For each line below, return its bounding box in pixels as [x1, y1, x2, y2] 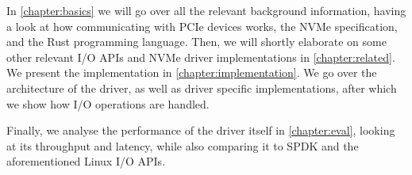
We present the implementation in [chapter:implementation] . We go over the [6, 64, 377, 81]
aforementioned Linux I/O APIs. [6, 153, 166, 169]
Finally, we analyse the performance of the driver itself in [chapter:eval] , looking [6, 122, 395, 139]
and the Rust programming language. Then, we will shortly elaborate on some [6, 33, 387, 50]
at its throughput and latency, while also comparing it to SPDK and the [6, 137, 359, 154]
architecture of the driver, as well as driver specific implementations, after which [6, 79, 397, 96]
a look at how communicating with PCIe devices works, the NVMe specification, [6, 17, 398, 34]
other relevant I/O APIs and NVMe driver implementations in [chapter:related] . [6, 48, 395, 65]
